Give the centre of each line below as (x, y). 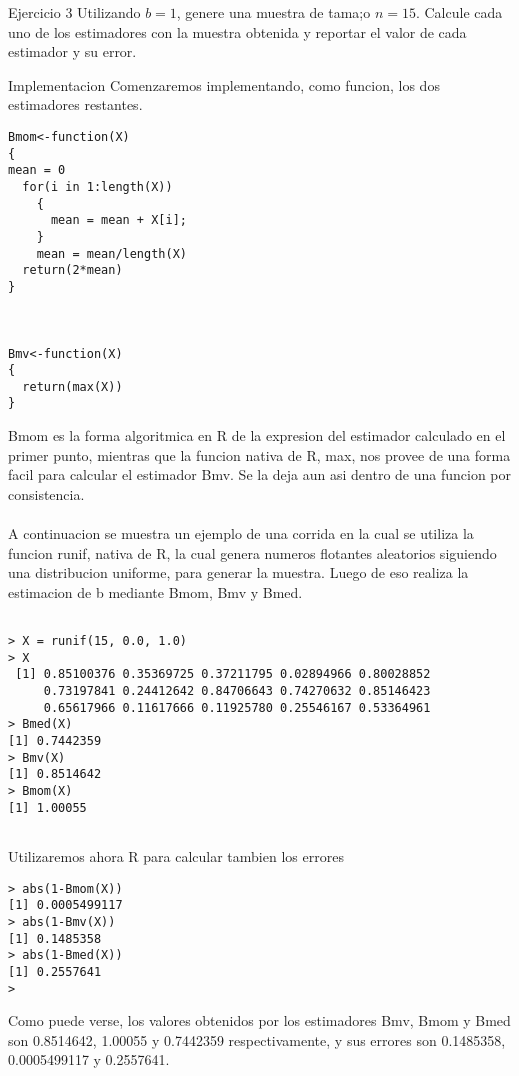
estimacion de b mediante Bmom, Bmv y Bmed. (155, 591)
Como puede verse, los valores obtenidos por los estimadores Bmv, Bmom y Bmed (259, 1020)
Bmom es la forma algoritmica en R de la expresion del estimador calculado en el (257, 435)
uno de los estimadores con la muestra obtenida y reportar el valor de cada (237, 31)
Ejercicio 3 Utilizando (74, 12)
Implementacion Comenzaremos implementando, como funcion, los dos (224, 84)
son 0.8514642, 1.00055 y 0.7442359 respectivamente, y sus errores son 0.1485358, (257, 1039)
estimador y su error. (72, 51)
